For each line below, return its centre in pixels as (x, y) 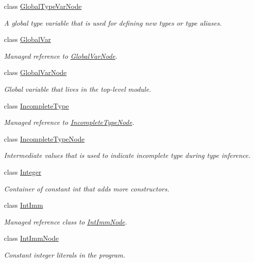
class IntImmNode (31, 238)
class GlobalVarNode (36, 72)
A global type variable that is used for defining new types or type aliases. (113, 22)
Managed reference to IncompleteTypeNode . (69, 122)
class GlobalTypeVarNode (43, 6)
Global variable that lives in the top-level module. (78, 89)
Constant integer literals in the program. (65, 254)
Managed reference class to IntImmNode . (66, 221)
